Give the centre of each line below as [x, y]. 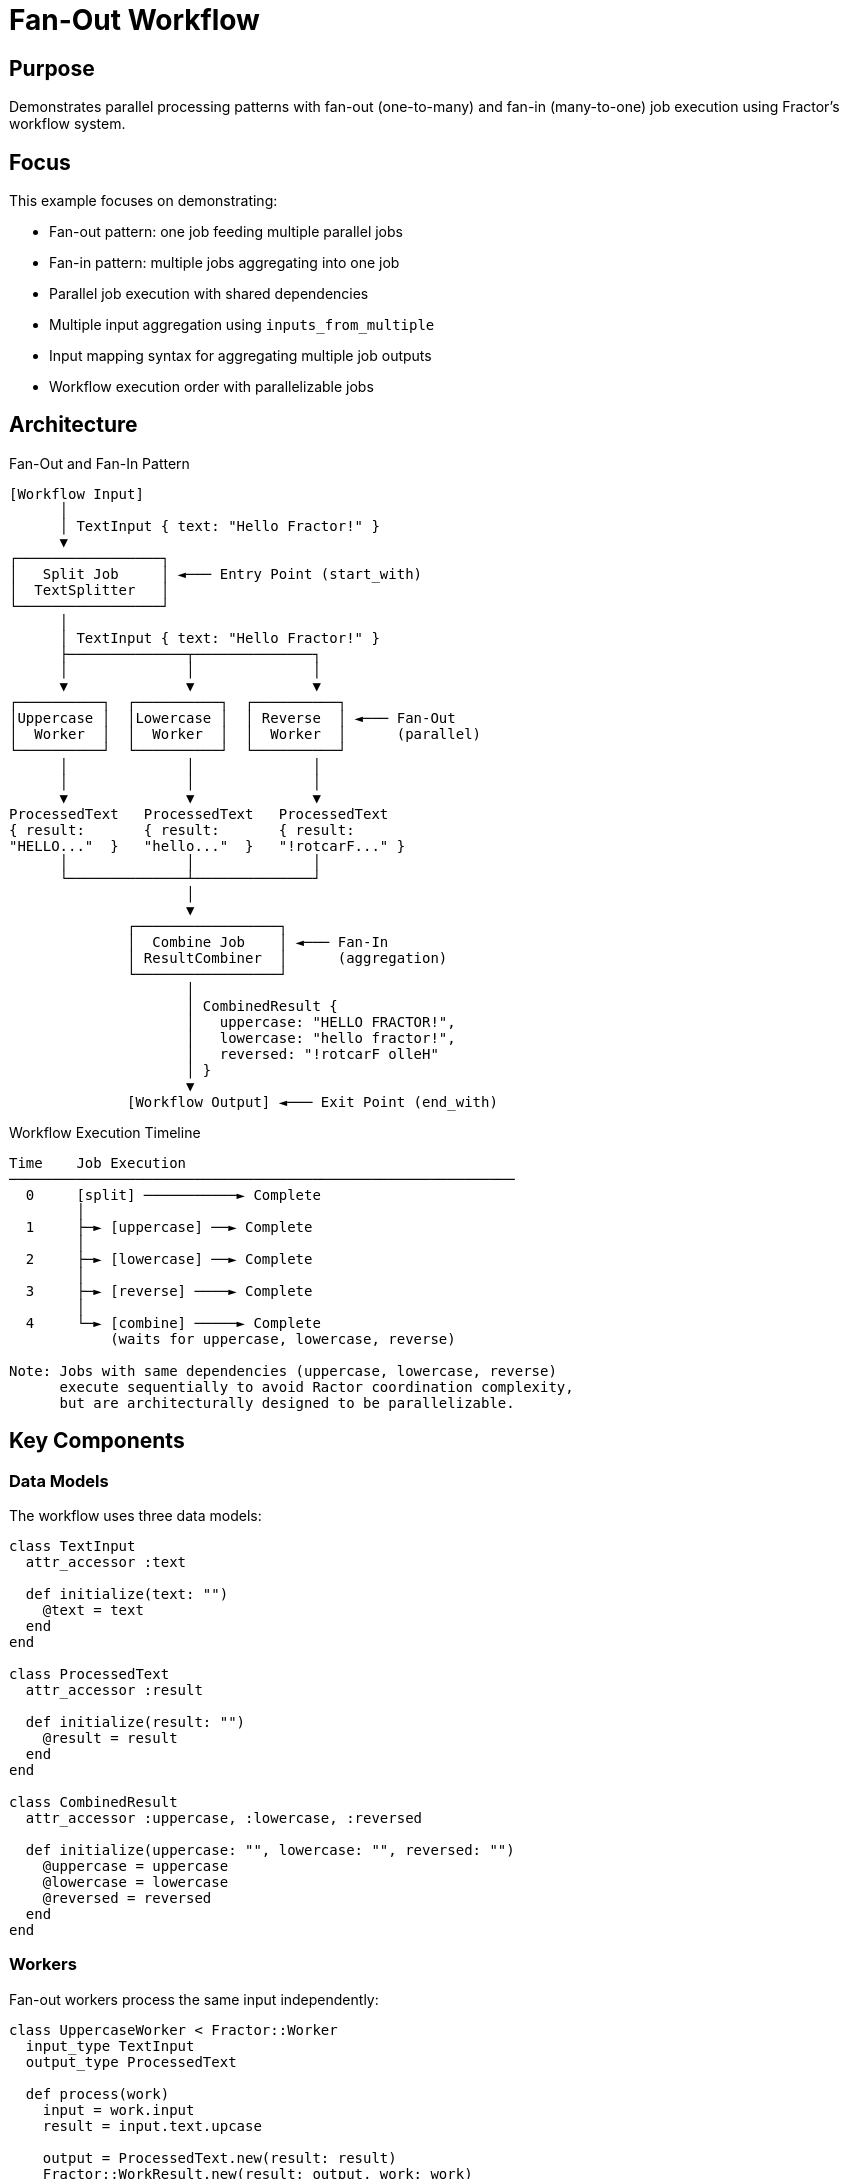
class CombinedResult [93, 1802]
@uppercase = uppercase [135, 1866]
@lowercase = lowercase [135, 1882]
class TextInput [72, 1546]
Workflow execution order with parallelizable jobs [211, 387]
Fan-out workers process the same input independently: [194, 1999]
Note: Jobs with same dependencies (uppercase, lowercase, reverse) [283, 1370]
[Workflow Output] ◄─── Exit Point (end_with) [312, 1101]
